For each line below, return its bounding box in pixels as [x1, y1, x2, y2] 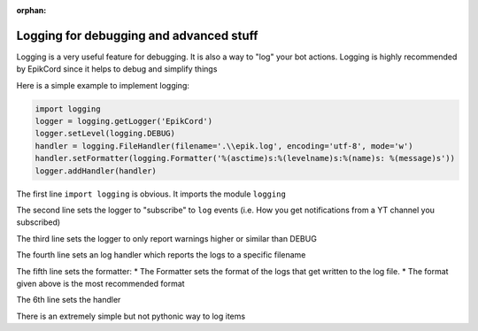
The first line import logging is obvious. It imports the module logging [16, 189, 287, 199]
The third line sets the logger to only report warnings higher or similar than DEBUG [16, 233, 318, 243]
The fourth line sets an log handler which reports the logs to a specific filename [16, 250, 306, 260]
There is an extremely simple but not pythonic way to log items [16, 311, 246, 321]
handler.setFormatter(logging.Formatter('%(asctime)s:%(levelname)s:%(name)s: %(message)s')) [35, 153, 456, 164]
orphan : [16, 5, 47, 15]
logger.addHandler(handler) [35, 165, 157, 176]
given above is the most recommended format [16, 278, 185, 289]
